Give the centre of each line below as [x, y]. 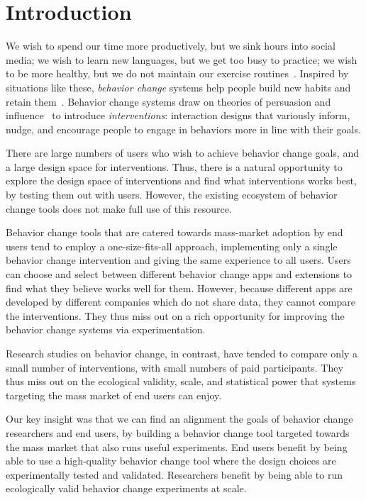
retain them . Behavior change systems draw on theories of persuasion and [168, 101]
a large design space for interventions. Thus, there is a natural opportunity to [174, 166]
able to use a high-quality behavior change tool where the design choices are [171, 461]
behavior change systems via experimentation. [106, 329]
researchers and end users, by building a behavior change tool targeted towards [178, 432]
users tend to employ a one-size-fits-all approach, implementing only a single [172, 246]
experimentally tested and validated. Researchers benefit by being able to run [174, 474]
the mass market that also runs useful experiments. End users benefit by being [177, 446]
